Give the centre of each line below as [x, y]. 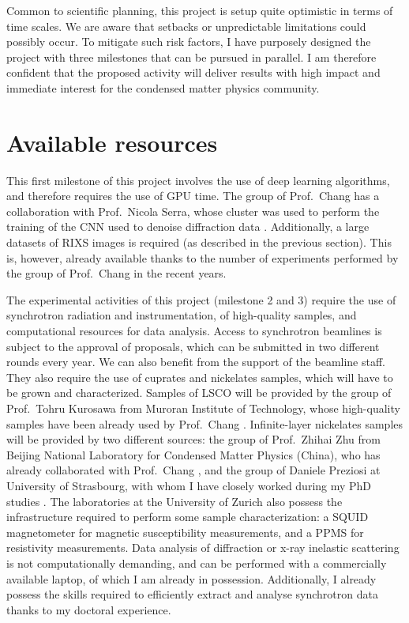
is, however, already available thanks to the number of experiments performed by [203, 257]
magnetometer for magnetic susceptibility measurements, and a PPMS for [185, 532]
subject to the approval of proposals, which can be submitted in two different [193, 346]
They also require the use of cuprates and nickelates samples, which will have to [200, 377]
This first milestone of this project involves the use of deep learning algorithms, [198, 180]
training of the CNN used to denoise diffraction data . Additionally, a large [188, 227]
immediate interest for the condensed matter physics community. [163, 87]
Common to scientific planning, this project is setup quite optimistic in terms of [200, 10]
